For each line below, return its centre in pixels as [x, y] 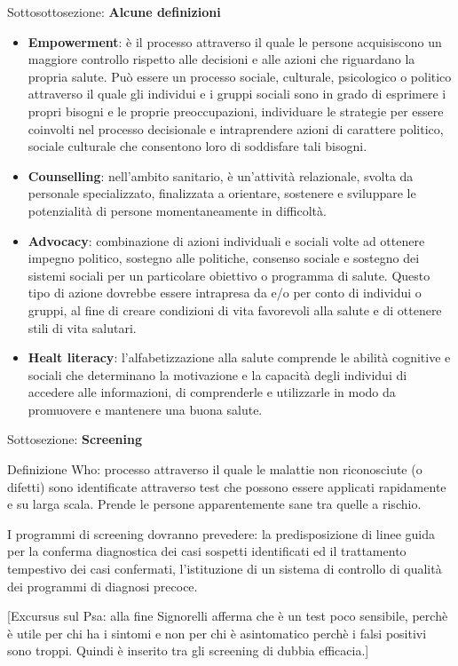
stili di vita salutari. [82, 327]
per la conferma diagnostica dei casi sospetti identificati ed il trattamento [207, 551]
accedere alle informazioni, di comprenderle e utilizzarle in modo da [212, 392]
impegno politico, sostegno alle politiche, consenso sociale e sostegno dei [224, 258]
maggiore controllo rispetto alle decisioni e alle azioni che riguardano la [221, 59]
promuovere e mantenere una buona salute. [145, 409]
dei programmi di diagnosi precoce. [103, 586]
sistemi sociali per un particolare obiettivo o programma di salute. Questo [229, 275]
